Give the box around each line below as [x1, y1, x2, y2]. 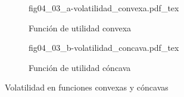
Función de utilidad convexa [29, 21, 132, 34]
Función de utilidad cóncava [29, 61, 131, 73]
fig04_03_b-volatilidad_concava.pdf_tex [29, 41, 179, 54]
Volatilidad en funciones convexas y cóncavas [5, 81, 169, 93]
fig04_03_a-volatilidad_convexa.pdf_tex [29, 2, 179, 14]
